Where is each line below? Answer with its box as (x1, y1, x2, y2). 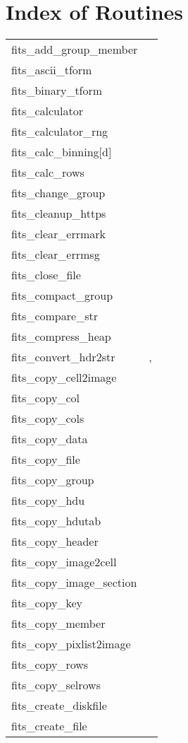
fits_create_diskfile (11, 697, 107, 714)
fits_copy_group (11, 472, 94, 488)
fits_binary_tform (11, 82, 103, 99)
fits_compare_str (11, 308, 98, 324)
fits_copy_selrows (11, 677, 101, 694)
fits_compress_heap (11, 328, 111, 345)
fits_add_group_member (11, 41, 138, 58)
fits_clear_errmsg (11, 246, 100, 263)
